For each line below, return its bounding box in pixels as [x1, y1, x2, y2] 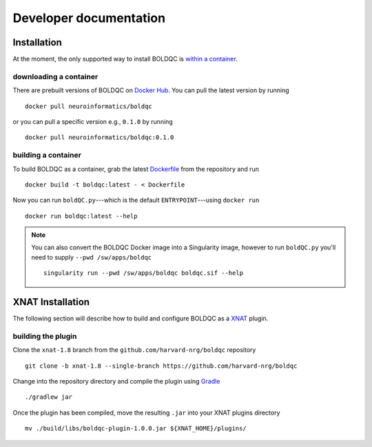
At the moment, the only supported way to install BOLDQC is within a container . [12, 55, 238, 63]
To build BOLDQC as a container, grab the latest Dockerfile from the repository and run [12, 165, 260, 173]
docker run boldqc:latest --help [25, 212, 138, 220]
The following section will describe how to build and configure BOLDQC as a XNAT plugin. [12, 314, 269, 323]
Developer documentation [12, 10, 165, 25]
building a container [12, 150, 82, 160]
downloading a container [12, 72, 99, 81]
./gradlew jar [25, 393, 72, 401]
